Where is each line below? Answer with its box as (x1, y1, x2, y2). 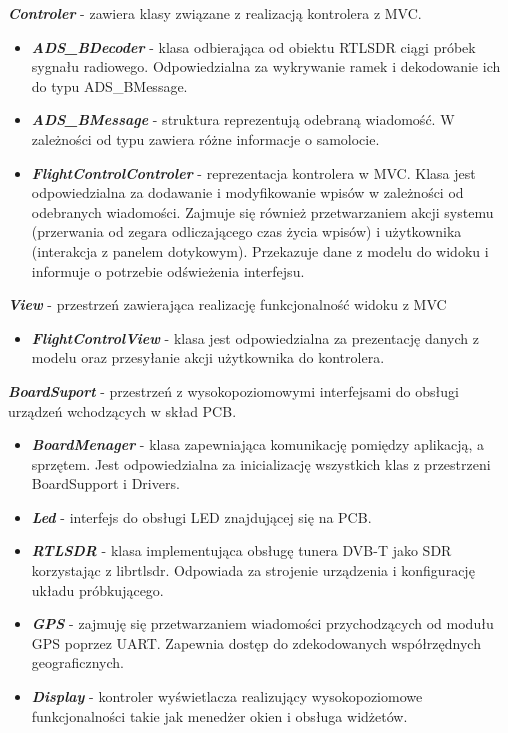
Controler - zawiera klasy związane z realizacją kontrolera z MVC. (8, 3, 422, 23)
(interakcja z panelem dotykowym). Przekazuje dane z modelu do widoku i (31, 240, 489, 261)
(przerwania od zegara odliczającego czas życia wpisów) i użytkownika (31, 221, 462, 242)
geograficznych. (31, 652, 125, 673)
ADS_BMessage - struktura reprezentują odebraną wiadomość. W (31, 109, 455, 130)
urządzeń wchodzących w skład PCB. (8, 400, 237, 421)
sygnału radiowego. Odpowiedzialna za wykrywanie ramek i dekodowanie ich (31, 56, 501, 77)
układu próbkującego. (31, 579, 164, 600)
